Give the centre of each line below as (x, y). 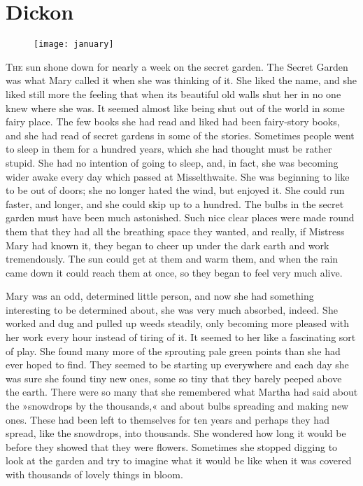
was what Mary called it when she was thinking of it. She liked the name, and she (181, 80)
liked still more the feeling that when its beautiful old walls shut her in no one (173, 93)
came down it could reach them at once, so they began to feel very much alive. (174, 272)
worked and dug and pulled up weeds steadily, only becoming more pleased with (178, 323)
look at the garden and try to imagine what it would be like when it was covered (179, 460)
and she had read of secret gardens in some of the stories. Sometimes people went (180, 135)
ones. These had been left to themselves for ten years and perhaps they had (168, 419)
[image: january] (74, 44)
